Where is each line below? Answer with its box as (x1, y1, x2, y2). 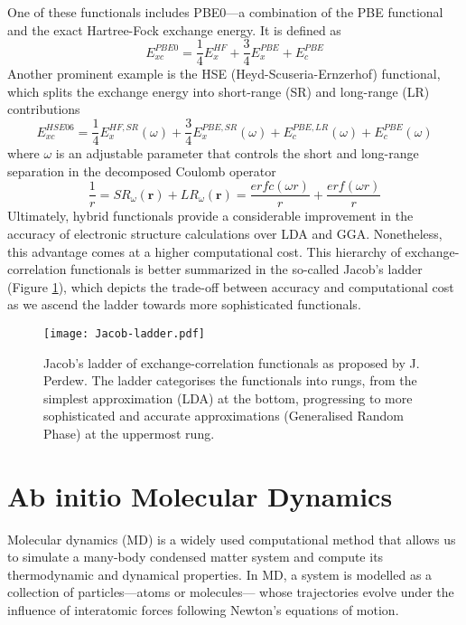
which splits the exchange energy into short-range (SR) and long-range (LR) (7, 81, 430, 100)
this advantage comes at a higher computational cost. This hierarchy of (7, 241, 401, 260)
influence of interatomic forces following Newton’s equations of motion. (7, 601, 399, 620)
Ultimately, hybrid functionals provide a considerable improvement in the (7, 206, 414, 225)
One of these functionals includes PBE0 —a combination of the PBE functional (7, 3, 443, 21)
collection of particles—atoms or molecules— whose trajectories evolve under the (7, 582, 454, 601)
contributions (7, 99, 80, 118)
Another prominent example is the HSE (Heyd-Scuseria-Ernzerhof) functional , (7, 64, 441, 83)
